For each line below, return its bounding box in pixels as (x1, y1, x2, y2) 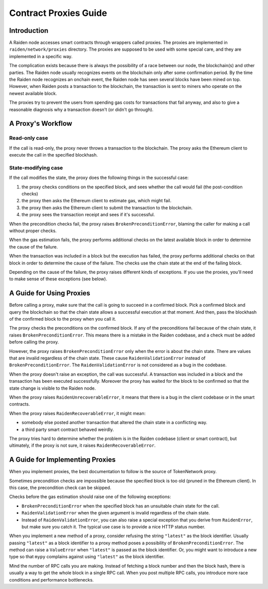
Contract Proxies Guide (9, 7, 107, 18)
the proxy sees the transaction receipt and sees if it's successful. (21, 212, 155, 218)
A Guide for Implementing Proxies (9, 455, 116, 464)
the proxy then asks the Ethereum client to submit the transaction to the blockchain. (21, 204, 193, 211)
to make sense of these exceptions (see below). (9, 276, 108, 282)
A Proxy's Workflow (9, 119, 72, 128)
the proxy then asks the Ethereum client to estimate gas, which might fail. (21, 198, 172, 204)
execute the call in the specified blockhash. (9, 152, 98, 158)
